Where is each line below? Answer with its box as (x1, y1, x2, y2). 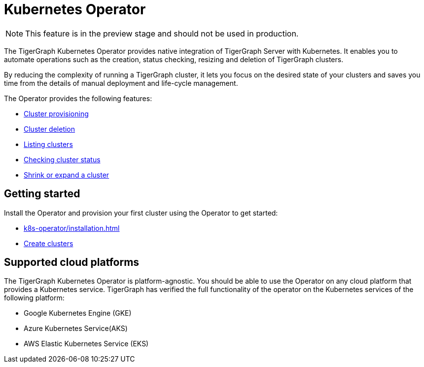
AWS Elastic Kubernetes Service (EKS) (24, 339, 149, 348)
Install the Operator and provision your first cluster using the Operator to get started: (4, 208, 278, 217)
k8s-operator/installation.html (24, 223, 120, 232)
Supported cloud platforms (4, 256, 140, 269)
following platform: (4, 294, 65, 302)
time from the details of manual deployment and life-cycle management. (4, 78, 238, 87)
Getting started (4, 187, 80, 200)
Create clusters (24, 239, 73, 248)
